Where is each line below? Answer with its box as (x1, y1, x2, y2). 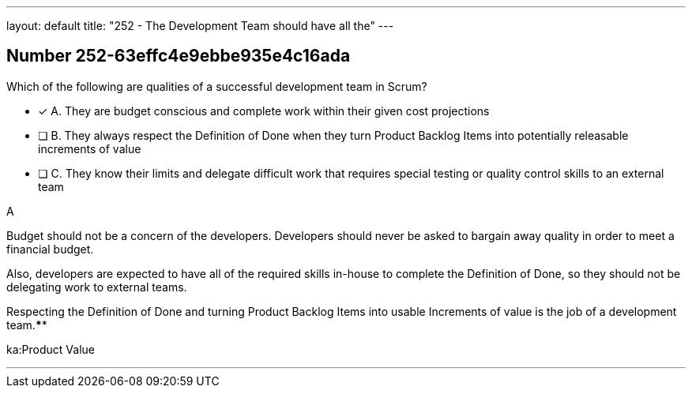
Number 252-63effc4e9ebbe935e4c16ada (6, 46, 351, 66)
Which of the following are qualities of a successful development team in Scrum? (6, 79, 427, 93)
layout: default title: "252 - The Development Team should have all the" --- (6, 19, 394, 32)
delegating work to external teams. (6, 280, 187, 294)
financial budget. (6, 242, 94, 256)
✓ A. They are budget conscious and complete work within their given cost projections (38, 103, 490, 118)
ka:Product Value (6, 342, 95, 356)
